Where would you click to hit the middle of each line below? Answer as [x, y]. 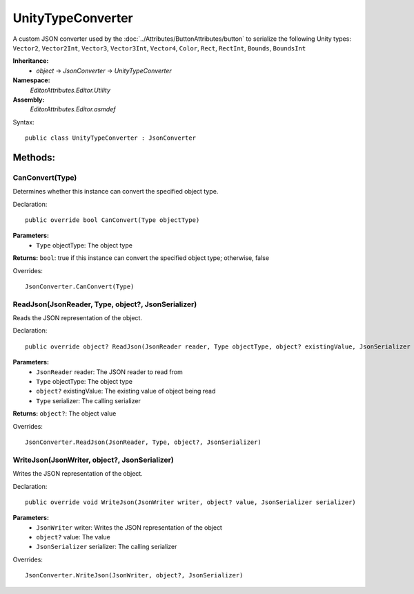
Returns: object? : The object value [65, 414]
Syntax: [23, 122]
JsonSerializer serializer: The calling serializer [107, 547]
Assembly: [29, 100]
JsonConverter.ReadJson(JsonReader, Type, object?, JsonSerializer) [143, 442]
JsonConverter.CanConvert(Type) [80, 286]
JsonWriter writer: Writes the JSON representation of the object [129, 527]
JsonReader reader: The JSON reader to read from [109, 372]
